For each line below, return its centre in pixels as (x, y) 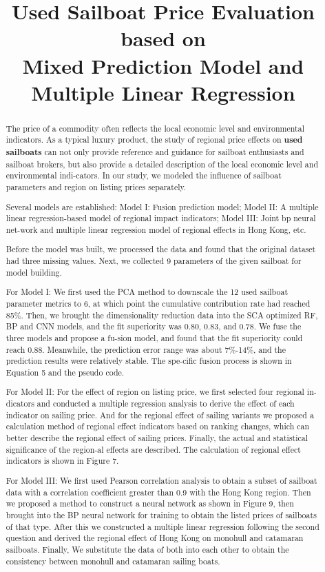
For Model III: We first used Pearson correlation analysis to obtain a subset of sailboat (161, 480)
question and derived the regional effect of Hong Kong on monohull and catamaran (155, 538)
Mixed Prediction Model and (163, 65)
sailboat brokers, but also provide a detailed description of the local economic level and (162, 164)
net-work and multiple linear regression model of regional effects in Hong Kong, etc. (156, 229)
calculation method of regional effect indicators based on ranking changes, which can (158, 426)
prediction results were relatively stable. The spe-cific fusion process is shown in (149, 361)
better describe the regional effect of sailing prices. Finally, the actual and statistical (157, 438)
